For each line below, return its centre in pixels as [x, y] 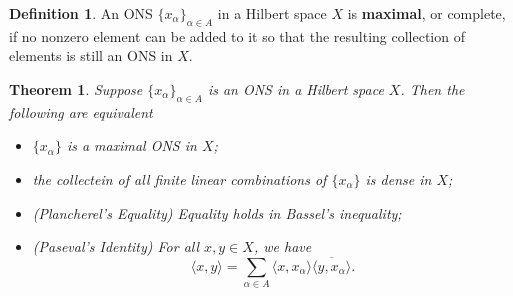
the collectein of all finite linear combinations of [179, 178]
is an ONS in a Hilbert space [295, 88]
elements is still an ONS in [91, 55]
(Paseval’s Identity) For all [116, 246]
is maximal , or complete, [426, 13]
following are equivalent [81, 111]
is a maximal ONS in [131, 145]
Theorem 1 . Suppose [76, 88]
